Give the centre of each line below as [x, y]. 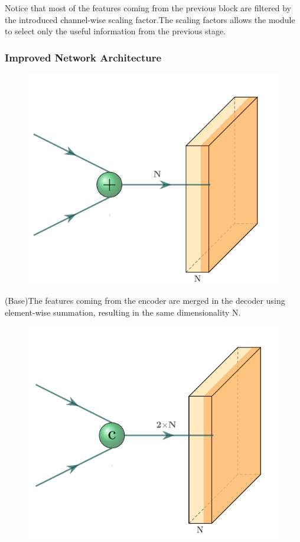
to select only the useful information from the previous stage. [115, 31]
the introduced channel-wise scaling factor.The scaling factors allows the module [150, 19]
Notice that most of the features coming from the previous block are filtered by [148, 8]
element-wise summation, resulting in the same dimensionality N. [123, 312]
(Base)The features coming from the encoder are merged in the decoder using [145, 301]
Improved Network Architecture [83, 57]
